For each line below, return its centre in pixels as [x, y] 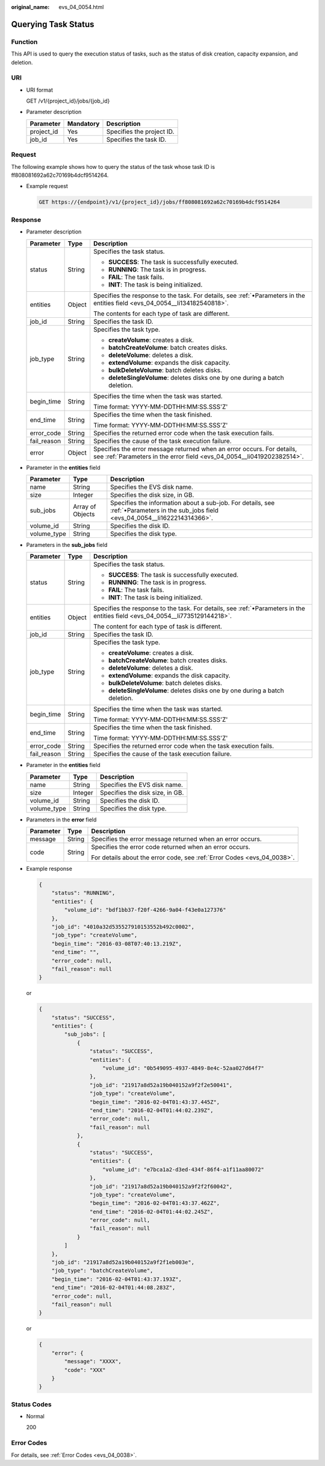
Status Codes [31, 1404]
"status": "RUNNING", [83, 893]
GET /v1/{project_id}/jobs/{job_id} [68, 101]
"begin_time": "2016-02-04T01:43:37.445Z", [155, 1102]
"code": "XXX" [85, 1370]
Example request [47, 186]
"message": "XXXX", [93, 1362]
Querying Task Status [53, 24]
